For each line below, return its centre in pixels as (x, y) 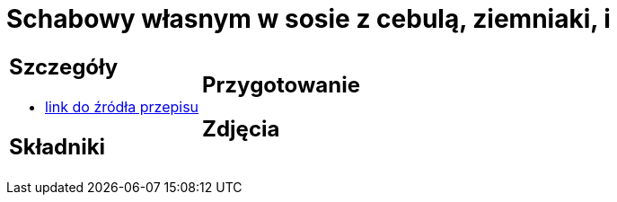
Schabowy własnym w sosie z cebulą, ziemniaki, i (308, 19)
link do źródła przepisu (122, 106)
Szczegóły (64, 66)
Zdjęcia (241, 128)
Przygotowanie (281, 84)
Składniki (57, 146)
